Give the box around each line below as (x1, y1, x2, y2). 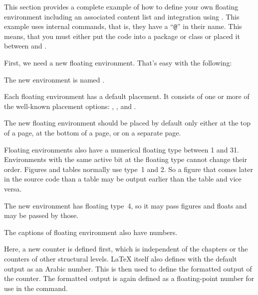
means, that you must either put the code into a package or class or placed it (4, 30, 240, 41)
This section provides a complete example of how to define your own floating (4, 1, 239, 11)
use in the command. (4, 282, 68, 293)
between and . (4, 40, 47, 51)
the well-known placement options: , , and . (4, 100, 136, 111)
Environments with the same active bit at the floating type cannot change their (4, 154, 247, 164)
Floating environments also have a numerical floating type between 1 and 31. (4, 144, 239, 154)
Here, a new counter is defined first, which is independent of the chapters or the (4, 243, 248, 254)
